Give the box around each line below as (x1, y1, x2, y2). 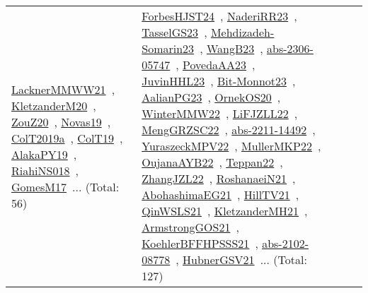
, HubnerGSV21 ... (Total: (176, 251, 307, 268)
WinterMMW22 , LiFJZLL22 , (142, 105, 298, 121)
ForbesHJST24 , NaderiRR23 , (142, 8, 297, 24)
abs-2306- (267, 40, 314, 56)
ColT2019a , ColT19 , (11, 129, 123, 146)
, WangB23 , (200, 40, 263, 56)
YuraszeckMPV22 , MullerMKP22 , (142, 138, 321, 154)
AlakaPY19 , (11, 145, 77, 162)
